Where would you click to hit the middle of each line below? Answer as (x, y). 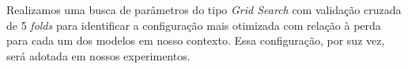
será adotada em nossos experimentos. (98, 55)
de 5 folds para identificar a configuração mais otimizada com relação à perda (194, 25)
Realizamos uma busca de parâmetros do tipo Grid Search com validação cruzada (204, 9)
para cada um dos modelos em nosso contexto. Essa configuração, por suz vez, (196, 40)
